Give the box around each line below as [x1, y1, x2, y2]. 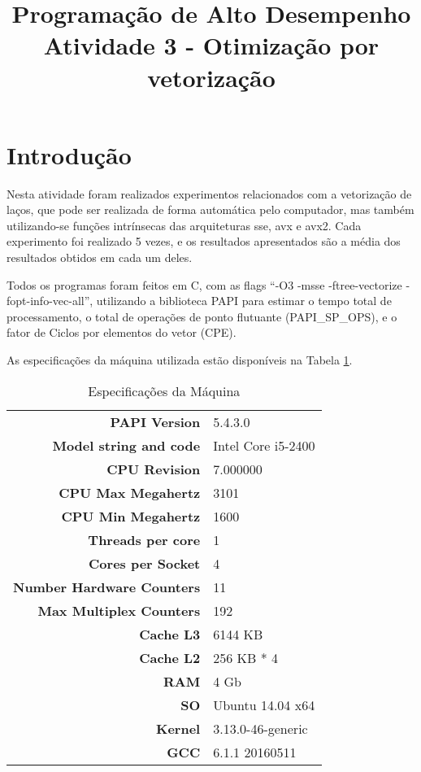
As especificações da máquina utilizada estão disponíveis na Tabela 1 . [7, 351, 353, 369]
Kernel [156, 718, 201, 738]
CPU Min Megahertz [61, 506, 201, 526]
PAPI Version [110, 412, 201, 431]
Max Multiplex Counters [37, 600, 201, 620]
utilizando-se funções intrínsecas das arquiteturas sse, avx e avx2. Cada [7, 216, 362, 233]
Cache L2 [139, 648, 201, 667]
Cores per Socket [89, 553, 201, 573]
